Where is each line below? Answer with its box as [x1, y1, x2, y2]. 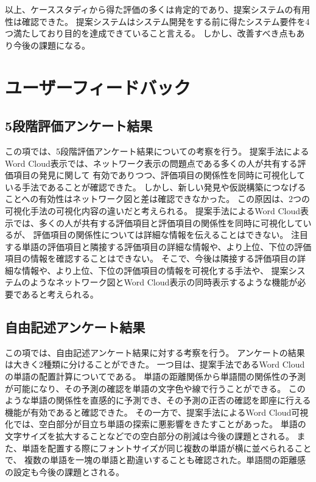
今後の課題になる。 [13, 38, 90, 51]
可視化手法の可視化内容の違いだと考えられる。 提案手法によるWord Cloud [5, 204, 300, 217]
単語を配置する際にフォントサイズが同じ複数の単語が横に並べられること [21, 441, 312, 454]
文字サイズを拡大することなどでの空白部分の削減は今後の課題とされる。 [5, 430, 294, 442]
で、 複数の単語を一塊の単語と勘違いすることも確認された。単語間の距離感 [5, 453, 306, 466]
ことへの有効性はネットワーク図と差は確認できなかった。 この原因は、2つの [5, 192, 310, 205]
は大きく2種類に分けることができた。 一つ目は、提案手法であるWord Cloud [5, 358, 305, 371]
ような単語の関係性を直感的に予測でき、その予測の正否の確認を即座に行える [5, 394, 311, 407]
